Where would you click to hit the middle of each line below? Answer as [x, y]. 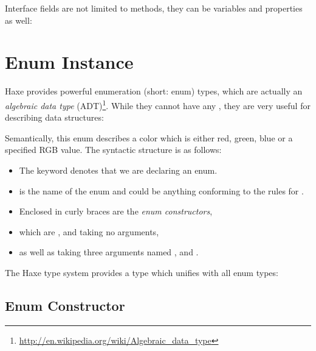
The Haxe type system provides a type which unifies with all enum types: [142, 272]
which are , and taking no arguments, [89, 231]
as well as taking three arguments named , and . [109, 252]
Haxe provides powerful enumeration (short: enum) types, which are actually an [154, 91]
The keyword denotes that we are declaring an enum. [118, 170]
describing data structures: [54, 117]
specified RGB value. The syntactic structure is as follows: [113, 150]
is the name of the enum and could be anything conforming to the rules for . [161, 190]
